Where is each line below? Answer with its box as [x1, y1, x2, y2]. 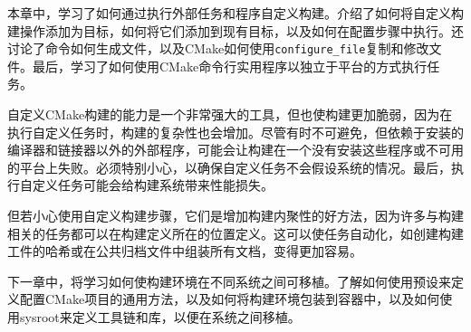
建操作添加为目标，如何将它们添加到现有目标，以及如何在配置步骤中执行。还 [7, 21, 464, 40]
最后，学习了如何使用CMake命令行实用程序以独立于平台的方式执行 [32, 56, 428, 75]
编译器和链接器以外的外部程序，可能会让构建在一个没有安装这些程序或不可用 [7, 140, 464, 159]
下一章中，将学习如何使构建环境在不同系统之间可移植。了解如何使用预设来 [7, 271, 451, 290]
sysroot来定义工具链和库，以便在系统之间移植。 [19, 307, 301, 326]
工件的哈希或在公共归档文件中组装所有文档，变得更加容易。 [7, 242, 362, 261]
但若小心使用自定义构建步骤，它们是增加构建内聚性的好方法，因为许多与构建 [7, 206, 464, 224]
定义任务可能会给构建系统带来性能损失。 [32, 175, 274, 194]
